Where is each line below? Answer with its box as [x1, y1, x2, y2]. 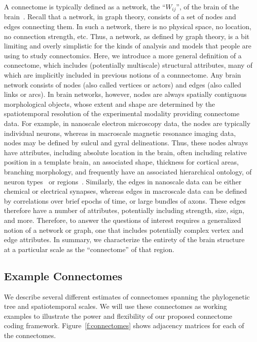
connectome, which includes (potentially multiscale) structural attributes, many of [4, 60, 253, 70]
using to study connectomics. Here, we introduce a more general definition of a [4, 50, 242, 60]
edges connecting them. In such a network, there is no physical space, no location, [4, 21, 252, 32]
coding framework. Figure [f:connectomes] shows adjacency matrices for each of [4, 320, 244, 331]
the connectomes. [4, 330, 56, 340]
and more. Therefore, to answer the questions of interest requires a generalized [4, 214, 241, 225]
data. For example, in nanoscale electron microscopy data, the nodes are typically [4, 118, 251, 128]
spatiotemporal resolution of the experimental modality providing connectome [4, 108, 240, 119]
